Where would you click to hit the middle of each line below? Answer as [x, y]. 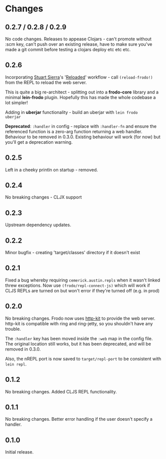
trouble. [13, 329]
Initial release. [19, 452]
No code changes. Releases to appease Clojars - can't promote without [78, 39]
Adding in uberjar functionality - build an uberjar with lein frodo [72, 112]
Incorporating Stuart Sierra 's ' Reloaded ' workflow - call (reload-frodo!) [79, 77]
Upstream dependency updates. [38, 225]
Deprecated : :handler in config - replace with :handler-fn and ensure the [81, 126]
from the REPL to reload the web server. [46, 82]
